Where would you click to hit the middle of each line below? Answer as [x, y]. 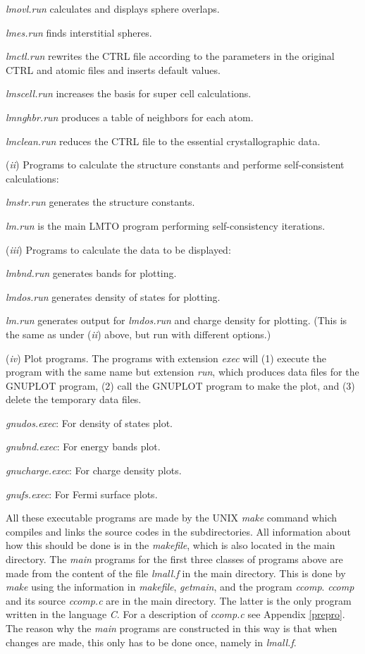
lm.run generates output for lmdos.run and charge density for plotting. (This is [177, 320]
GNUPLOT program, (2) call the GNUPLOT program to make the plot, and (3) [180, 385]
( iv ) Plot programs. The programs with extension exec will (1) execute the [166, 358]
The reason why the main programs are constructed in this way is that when [172, 628]
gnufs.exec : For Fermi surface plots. [82, 494]
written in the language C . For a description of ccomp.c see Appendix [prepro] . [175, 614]
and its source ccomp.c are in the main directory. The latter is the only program [179, 600]
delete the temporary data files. [74, 399]
